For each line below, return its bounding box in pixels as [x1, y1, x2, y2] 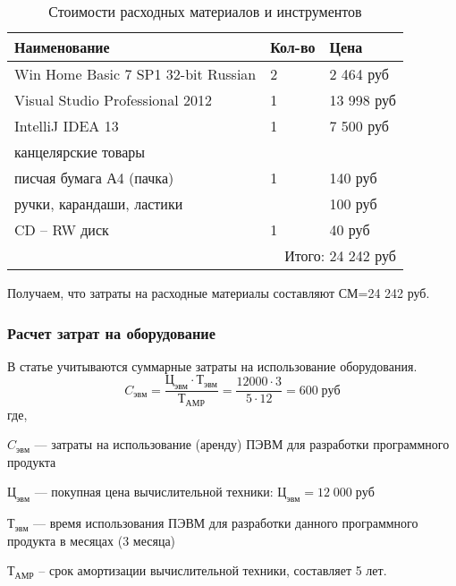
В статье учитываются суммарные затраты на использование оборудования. [7, 356, 418, 375]
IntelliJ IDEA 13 [14, 115, 119, 136]
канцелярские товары [14, 141, 146, 162]
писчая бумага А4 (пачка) [14, 167, 174, 188]
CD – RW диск [14, 219, 109, 240]
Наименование [14, 37, 110, 57]
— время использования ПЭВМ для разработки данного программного [33, 514, 418, 532]
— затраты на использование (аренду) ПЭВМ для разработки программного [34, 435, 450, 454]
